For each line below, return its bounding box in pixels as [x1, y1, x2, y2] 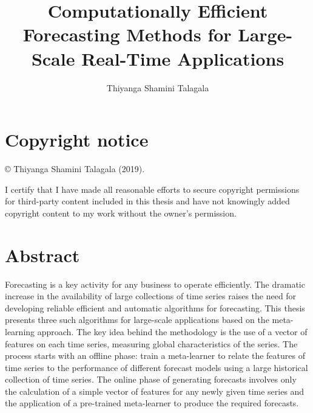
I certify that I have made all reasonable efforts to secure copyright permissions [5, 182, 300, 195]
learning [5, 325, 35, 338]
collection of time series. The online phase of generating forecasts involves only [5, 373, 297, 386]
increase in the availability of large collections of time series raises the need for [5, 290, 297, 302]
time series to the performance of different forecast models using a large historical [5, 361, 308, 373]
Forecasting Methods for [22, 22, 232, 47]
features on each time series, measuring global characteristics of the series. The [5, 337, 298, 350]
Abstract [5, 242, 80, 267]
